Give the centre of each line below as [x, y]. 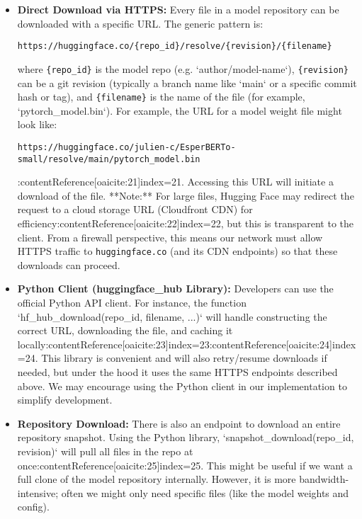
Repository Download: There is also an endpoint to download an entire [179, 423]
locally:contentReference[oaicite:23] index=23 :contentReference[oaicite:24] [175, 344]
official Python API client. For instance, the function [132, 303]
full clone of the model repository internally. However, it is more [157, 479]
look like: [37, 124]
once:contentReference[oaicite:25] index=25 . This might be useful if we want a [185, 465]
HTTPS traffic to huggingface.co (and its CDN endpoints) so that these [177, 251]
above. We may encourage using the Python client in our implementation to [182, 386]
